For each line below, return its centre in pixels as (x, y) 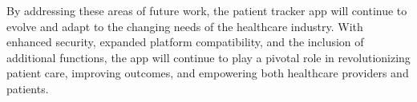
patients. (28, 88)
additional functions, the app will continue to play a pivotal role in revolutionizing (208, 57)
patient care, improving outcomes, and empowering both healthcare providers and (208, 73)
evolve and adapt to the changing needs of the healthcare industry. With (185, 26)
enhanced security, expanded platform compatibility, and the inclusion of (185, 42)
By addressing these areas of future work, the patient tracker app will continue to (207, 10)
